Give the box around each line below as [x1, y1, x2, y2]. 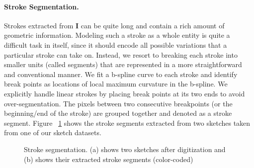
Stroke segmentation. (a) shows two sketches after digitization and [24, 144, 226, 154]
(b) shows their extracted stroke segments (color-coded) [24, 154, 193, 164]
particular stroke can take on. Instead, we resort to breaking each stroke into [4, 49, 238, 60]
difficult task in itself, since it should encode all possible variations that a [4, 39, 227, 50]
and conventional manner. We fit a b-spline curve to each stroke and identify [4, 69, 238, 79]
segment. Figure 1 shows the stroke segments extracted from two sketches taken [4, 117, 251, 128]
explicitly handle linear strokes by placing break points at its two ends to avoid [4, 88, 245, 98]
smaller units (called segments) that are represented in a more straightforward [4, 59, 242, 70]
